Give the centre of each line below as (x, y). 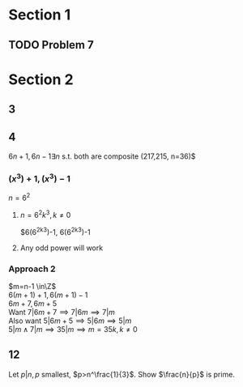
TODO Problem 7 (51, 45)
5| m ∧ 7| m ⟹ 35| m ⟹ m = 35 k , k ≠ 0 (73, 329)
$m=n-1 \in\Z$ (32, 286)
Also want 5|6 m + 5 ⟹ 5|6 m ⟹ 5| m (70, 321)
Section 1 (40, 15)
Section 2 (41, 79)
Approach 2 (32, 269)
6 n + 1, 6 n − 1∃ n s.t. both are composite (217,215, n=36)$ (102, 156)
